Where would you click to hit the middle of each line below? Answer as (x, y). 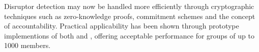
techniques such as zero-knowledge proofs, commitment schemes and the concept (130, 16)
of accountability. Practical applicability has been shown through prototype (122, 26)
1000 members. (27, 45)
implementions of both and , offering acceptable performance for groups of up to (129, 35)
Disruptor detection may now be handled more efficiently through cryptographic (129, 6)
